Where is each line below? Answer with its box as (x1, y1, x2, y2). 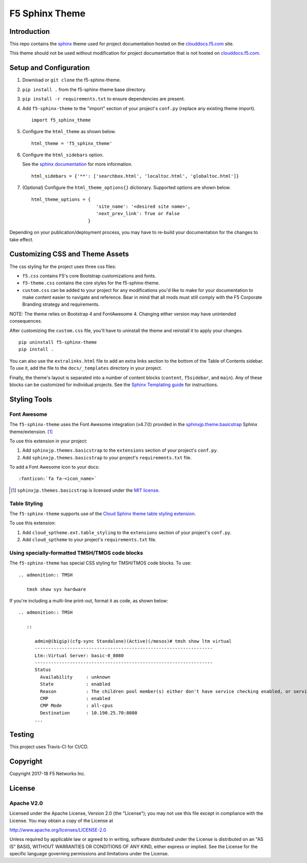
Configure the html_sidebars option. (22, 152, 104, 158)
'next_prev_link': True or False (96, 211, 180, 217)
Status (34, 667, 51, 673)
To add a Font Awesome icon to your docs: (9, 464, 100, 470)
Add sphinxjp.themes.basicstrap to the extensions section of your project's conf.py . (22, 447, 218, 453)
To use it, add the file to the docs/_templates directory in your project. (9, 365, 162, 371)
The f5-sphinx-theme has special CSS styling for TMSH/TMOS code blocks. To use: (9, 560, 192, 566)
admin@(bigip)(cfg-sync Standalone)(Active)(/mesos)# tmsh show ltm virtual (34, 638, 232, 644)
